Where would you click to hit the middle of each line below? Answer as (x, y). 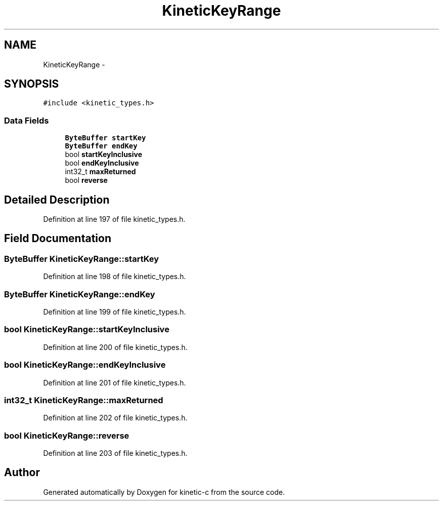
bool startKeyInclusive (103, 154)
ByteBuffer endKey (101, 146)
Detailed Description (57, 200)
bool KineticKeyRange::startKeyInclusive (87, 329)
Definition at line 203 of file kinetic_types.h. (115, 453)
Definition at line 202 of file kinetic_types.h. (115, 418)
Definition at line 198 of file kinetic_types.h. (115, 277)
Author (22, 473)
